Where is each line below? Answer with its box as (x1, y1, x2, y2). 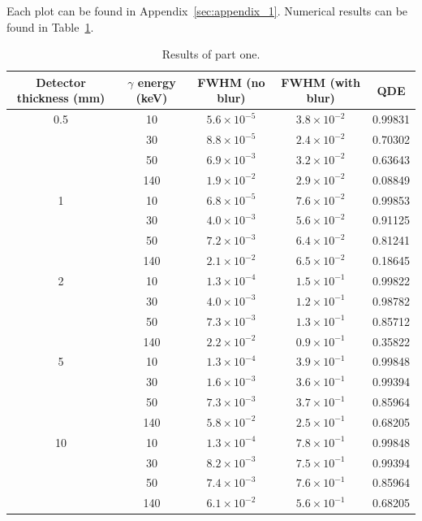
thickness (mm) (16, 89, 105, 106)
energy (137, 73, 176, 90)
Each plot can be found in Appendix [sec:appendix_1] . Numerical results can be (6, 2, 408, 19)
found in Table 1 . (6, 18, 94, 35)
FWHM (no (197, 73, 265, 90)
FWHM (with (281, 73, 360, 90)
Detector (36, 73, 86, 90)
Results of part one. (161, 46, 261, 63)
